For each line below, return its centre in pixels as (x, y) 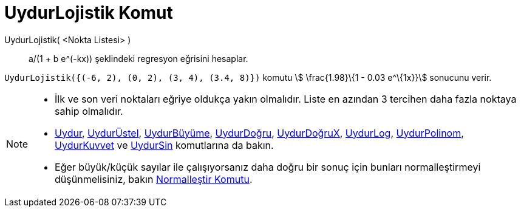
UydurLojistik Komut (89, 13)
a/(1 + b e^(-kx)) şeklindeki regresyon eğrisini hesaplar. (138, 58)
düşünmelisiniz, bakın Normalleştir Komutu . (154, 179)
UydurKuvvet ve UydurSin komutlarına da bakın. (164, 145)
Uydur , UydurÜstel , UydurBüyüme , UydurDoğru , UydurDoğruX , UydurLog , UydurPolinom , (259, 133)
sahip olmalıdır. (89, 111)
